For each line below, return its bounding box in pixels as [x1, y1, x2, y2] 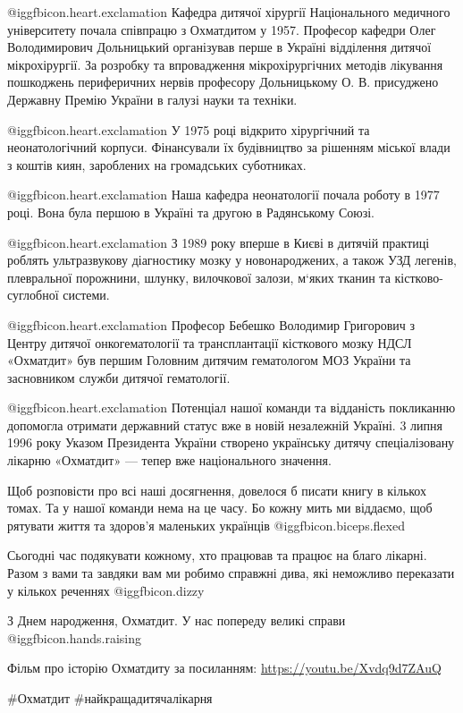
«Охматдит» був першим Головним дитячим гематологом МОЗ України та [7, 351, 411, 369]
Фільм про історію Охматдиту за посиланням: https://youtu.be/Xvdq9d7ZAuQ [7, 658, 442, 677]
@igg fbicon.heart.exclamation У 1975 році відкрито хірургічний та [7, 120, 370, 139]
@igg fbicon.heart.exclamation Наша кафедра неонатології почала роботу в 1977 [7, 185, 440, 204]
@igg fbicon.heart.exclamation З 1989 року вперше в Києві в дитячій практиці [7, 233, 430, 251]
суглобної [7, 285, 59, 304]
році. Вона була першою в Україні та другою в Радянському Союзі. [7, 202, 375, 221]
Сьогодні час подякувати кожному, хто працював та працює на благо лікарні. [7, 546, 427, 564]
